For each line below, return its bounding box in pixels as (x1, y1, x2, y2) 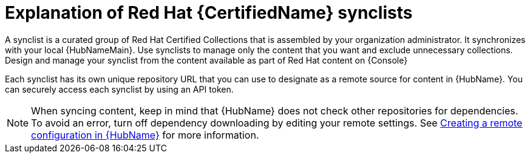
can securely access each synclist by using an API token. (5, 84, 234, 94)
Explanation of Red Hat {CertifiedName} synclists (5, 2, 413, 23)
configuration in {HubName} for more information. (31, 128, 259, 141)
